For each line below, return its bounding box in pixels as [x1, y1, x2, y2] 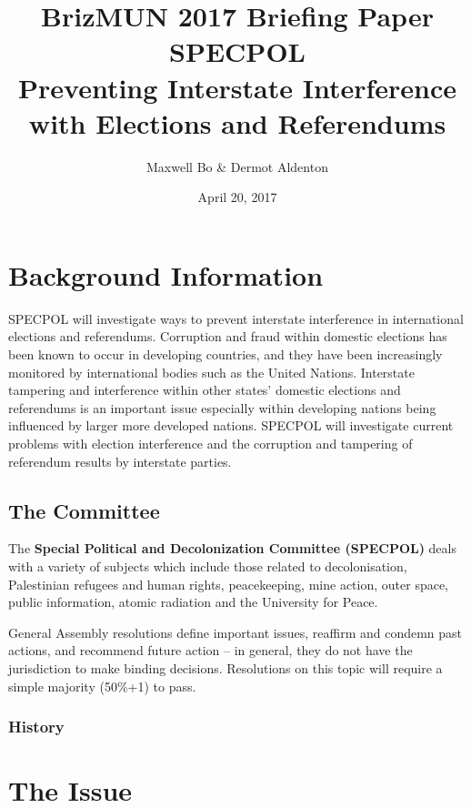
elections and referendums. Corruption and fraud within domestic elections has [8, 327, 447, 346]
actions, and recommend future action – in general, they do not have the [8, 641, 413, 660]
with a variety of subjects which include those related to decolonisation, [8, 556, 407, 575]
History [8, 715, 65, 738]
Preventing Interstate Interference [18, 68, 456, 106]
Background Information [8, 256, 324, 293]
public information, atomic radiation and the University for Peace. [8, 592, 378, 611]
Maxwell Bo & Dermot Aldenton [146, 157, 328, 176]
